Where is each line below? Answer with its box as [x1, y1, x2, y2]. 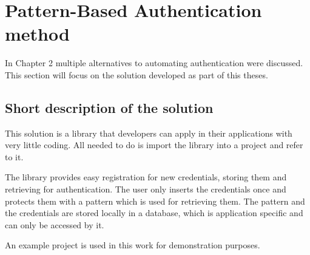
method [5, 21, 70, 46]
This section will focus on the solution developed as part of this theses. [5, 68, 268, 81]
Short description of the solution [5, 98, 214, 117]
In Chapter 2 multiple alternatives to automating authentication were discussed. [5, 56, 303, 69]
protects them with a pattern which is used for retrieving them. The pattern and [5, 194, 305, 207]
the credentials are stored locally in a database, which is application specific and [5, 206, 303, 219]
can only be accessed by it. [5, 218, 104, 231]
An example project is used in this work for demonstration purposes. [5, 239, 260, 251]
